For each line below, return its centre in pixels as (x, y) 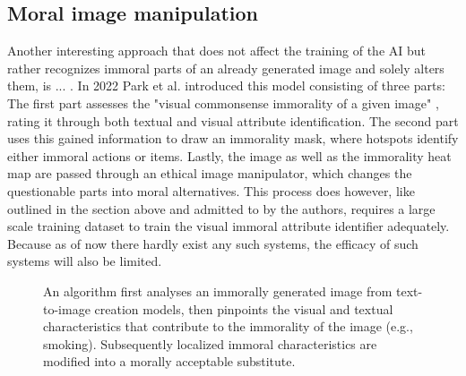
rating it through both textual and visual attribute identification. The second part (233, 120)
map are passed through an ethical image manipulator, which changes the (210, 173)
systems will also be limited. (85, 261)
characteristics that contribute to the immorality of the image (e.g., (228, 326)
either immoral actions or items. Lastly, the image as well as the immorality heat (229, 155)
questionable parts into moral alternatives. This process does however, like (211, 190)
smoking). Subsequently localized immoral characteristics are (210, 343)
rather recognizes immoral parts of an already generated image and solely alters (226, 68)
